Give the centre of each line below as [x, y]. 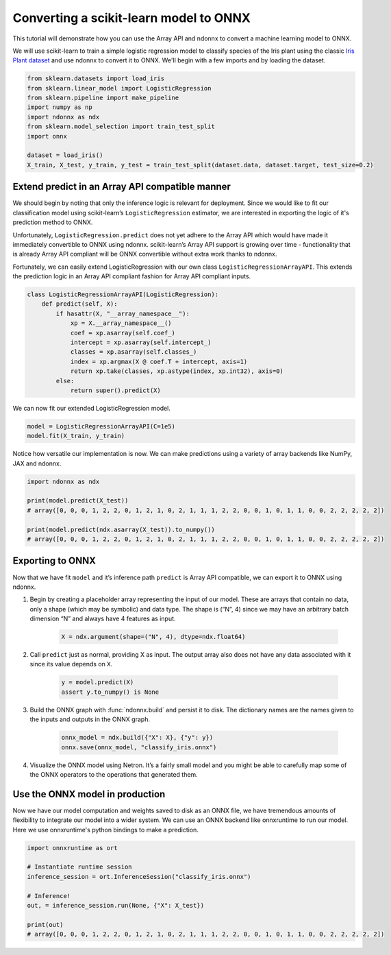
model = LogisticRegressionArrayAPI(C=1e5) [101, 426]
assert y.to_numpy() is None [110, 692]
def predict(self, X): [79, 304]
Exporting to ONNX [54, 561]
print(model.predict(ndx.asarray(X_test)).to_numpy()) [121, 529]
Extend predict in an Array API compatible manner [122, 187]
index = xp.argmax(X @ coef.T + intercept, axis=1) [159, 361]
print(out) [45, 924]
